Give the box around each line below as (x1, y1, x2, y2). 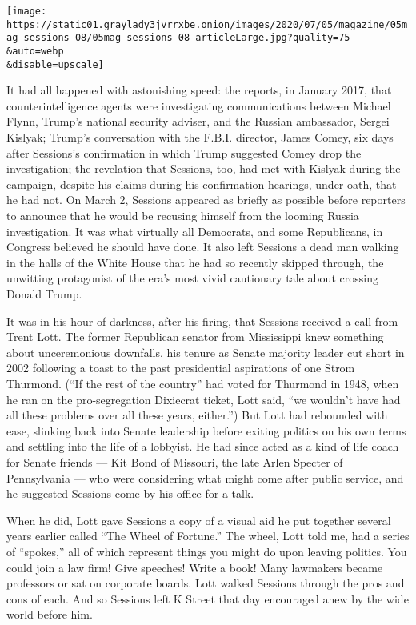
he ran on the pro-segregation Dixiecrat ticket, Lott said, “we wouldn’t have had (6, 391, 401, 407)
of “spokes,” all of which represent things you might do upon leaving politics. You (6, 543, 407, 559)
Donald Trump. (6, 286, 82, 302)
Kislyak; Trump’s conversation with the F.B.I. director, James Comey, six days (6, 129, 394, 146)
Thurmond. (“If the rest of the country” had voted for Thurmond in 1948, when (6, 375, 399, 391)
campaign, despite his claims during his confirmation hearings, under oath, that (6, 175, 397, 192)
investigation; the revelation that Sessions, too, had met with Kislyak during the (6, 160, 401, 177)
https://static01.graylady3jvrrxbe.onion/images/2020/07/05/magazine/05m (6, 18, 408, 30)
